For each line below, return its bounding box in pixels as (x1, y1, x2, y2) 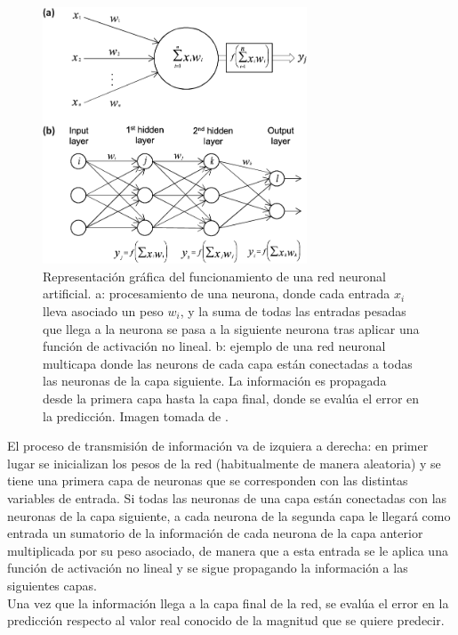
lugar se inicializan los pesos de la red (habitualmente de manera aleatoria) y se (7, 453, 441, 472)
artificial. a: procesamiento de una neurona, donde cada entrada (43, 284, 390, 303)
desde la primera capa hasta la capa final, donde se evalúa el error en (43, 388, 420, 407)
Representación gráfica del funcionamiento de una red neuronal (43, 266, 386, 285)
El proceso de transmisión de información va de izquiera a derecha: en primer (7, 436, 429, 455)
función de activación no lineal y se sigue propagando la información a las (7, 558, 408, 577)
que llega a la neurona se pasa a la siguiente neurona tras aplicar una (43, 319, 420, 338)
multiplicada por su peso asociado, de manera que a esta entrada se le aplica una (7, 541, 448, 559)
